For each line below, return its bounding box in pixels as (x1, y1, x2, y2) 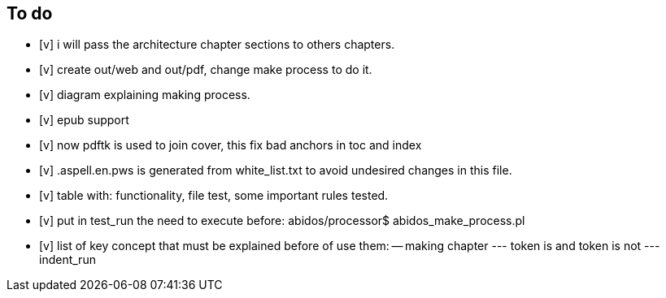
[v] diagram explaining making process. (39, 88, 250, 102)
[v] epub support (39, 113, 129, 127)
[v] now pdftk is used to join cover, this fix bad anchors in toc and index (39, 138, 422, 153)
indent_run (39, 253, 96, 267)
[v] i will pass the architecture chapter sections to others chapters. (39, 37, 395, 52)
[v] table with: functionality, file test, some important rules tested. (39, 188, 389, 203)
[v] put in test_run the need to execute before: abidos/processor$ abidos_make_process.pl (39, 214, 525, 228)
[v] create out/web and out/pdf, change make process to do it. (39, 63, 372, 77)
